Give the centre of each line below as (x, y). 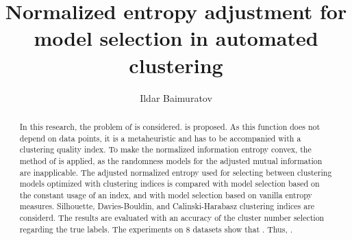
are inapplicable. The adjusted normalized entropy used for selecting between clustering (176, 172)
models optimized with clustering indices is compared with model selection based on (169, 184)
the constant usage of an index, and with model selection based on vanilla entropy (166, 195)
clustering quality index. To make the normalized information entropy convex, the (165, 149)
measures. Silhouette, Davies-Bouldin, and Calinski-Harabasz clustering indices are (167, 206)
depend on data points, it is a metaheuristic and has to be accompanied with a (160, 138)
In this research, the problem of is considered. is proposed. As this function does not (170, 126)
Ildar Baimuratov (176, 97)
